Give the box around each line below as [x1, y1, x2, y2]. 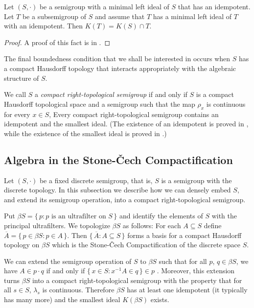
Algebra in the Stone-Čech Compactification [4, 152, 233, 167]
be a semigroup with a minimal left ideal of [39, 1, 169, 11]
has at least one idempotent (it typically [127, 284, 248, 295]
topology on [4, 239, 40, 250]
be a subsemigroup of [22, 11, 87, 21]
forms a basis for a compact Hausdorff [127, 230, 242, 240]
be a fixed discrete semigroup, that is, [39, 175, 153, 185]
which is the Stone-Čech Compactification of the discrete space [52, 239, 241, 250]
